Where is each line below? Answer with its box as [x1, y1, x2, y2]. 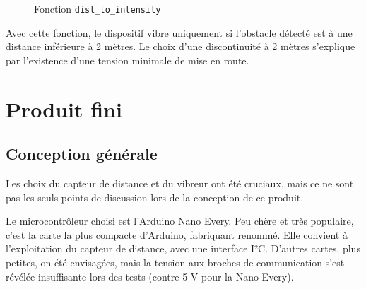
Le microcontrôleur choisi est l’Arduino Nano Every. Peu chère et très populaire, [6, 213, 354, 228]
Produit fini [6, 94, 122, 123]
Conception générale [6, 143, 158, 165]
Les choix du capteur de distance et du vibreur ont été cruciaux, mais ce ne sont [6, 176, 354, 191]
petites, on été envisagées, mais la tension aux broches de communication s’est [6, 254, 345, 269]
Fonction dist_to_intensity [34, 1, 161, 16]
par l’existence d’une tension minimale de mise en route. [6, 52, 249, 67]
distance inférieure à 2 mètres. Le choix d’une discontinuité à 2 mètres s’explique [6, 39, 355, 54]
